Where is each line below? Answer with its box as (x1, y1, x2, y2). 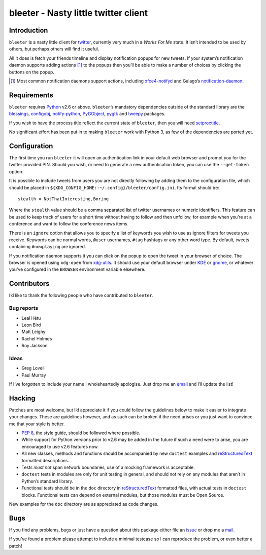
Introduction (9, 26, 48, 35)
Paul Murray (21, 372, 46, 378)
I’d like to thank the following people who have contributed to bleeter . (9, 293, 154, 298)
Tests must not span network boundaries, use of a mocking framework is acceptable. (21, 464, 195, 471)
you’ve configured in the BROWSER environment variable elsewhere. (9, 266, 146, 272)
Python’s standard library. (21, 478, 73, 484)
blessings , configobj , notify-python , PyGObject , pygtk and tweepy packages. (9, 111, 166, 117)
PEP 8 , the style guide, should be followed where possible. (21, 430, 140, 436)
